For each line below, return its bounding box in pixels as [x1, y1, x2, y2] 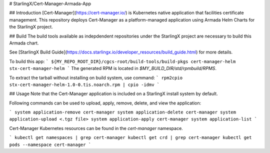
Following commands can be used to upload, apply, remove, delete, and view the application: [9, 100, 201, 106]
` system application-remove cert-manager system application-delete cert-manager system [9, 109, 236, 115]
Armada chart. [9, 40, 39, 46]
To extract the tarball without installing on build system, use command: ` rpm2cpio [9, 74, 182, 80]
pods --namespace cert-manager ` [9, 141, 91, 147]
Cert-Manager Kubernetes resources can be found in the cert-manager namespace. [9, 125, 183, 131]
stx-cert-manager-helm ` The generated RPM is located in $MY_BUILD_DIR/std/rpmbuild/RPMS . [9, 65, 217, 71]
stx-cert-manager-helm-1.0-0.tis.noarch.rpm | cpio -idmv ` [9, 81, 160, 87]
